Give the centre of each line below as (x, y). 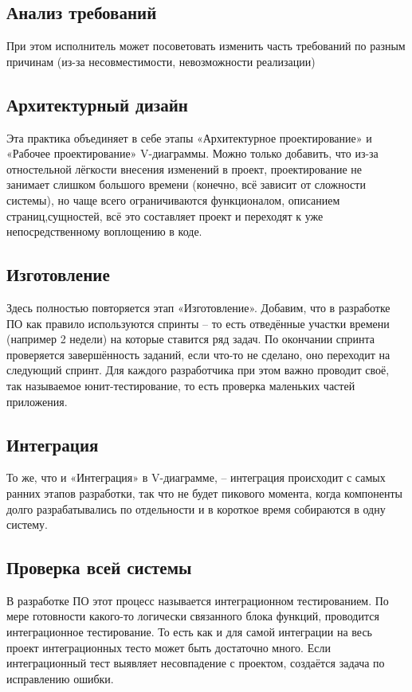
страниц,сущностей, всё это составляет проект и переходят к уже (165, 215)
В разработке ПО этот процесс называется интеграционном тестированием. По (198, 600)
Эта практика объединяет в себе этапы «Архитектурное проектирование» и (189, 137)
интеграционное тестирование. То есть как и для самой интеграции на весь (190, 632)
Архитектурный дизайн (97, 104)
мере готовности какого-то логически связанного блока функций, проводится (193, 616)
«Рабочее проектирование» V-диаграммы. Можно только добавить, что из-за (192, 153)
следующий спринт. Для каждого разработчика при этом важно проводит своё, (198, 370)
